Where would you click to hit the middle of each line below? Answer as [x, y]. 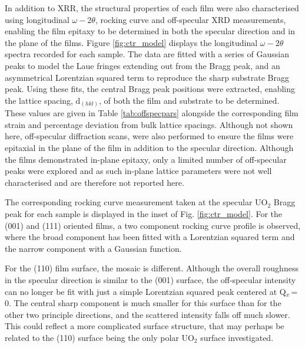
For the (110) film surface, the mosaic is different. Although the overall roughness [152, 268]
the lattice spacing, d [43, 100]
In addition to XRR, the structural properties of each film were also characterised [152, 8]
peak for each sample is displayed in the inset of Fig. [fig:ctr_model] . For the [144, 214]
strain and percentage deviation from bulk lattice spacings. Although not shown [149, 124]
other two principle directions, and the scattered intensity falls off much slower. [147, 314]
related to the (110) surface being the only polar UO [100, 337]
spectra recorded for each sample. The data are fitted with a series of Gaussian [147, 54]
